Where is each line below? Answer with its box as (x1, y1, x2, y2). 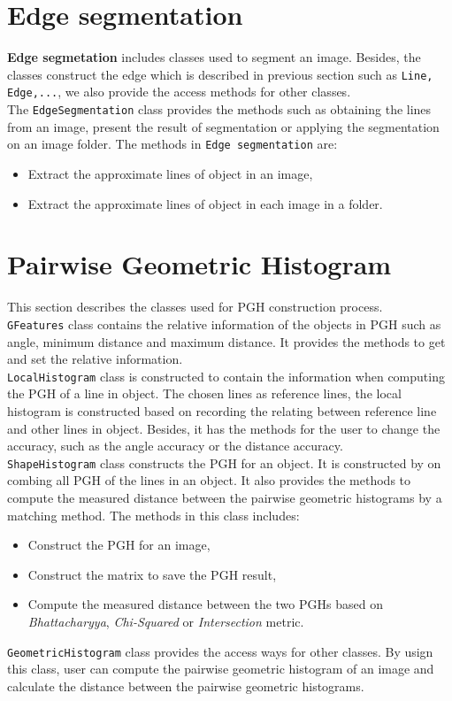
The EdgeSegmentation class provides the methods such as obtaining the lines (7, 100, 432, 119)
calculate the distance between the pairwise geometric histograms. (7, 676, 364, 695)
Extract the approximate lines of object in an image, (27, 164, 313, 182)
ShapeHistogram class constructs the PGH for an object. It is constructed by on (7, 453, 441, 472)
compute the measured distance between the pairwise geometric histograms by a (7, 488, 442, 506)
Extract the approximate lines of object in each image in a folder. (27, 194, 383, 212)
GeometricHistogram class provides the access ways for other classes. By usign (7, 642, 433, 660)
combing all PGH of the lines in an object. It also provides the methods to (7, 471, 411, 489)
